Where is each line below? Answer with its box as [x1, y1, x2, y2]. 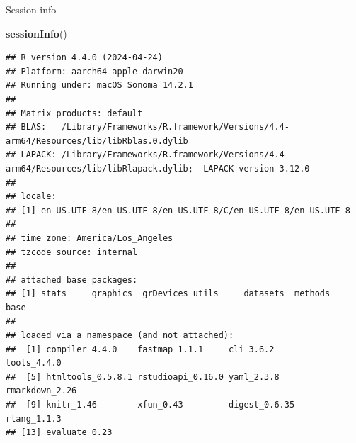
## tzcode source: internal [6, 247, 138, 257]
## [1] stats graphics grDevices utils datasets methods [6, 288, 331, 299]
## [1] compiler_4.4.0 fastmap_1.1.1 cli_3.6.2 [6, 344, 275, 354]
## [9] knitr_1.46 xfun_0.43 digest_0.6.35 [6, 400, 295, 410]
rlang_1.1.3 [6, 413, 62, 424]
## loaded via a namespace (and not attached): [6, 330, 234, 341]
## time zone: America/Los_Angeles [6, 232, 173, 243]
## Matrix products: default [6, 108, 143, 118]
